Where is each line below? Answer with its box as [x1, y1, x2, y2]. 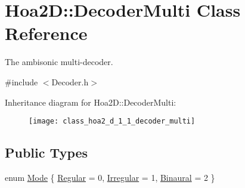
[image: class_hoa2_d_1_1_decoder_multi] [29, 117, 196, 126]
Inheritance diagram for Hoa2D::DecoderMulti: [5, 95, 176, 108]
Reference [5, 21, 88, 45]
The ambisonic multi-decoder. [5, 56, 113, 68]
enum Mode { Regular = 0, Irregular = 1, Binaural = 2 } [5, 171, 215, 183]
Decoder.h [51, 75, 89, 88]
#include [5, 75, 38, 88]
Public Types [5, 143, 88, 162]
